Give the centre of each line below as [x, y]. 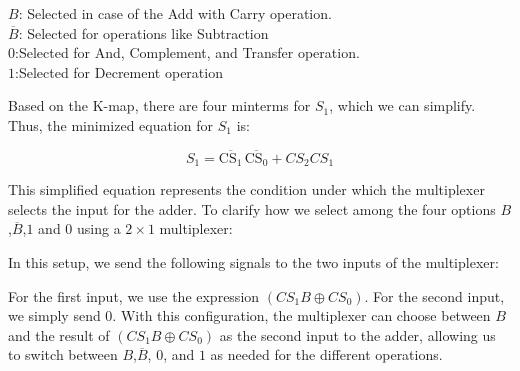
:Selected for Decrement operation [119, 71]
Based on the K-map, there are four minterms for [159, 105]
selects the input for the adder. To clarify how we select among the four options [252, 208]
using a [99, 228]
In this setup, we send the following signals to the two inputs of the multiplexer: [253, 262]
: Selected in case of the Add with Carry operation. [175, 13]
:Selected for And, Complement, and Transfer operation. [187, 52]
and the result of [59, 334]
